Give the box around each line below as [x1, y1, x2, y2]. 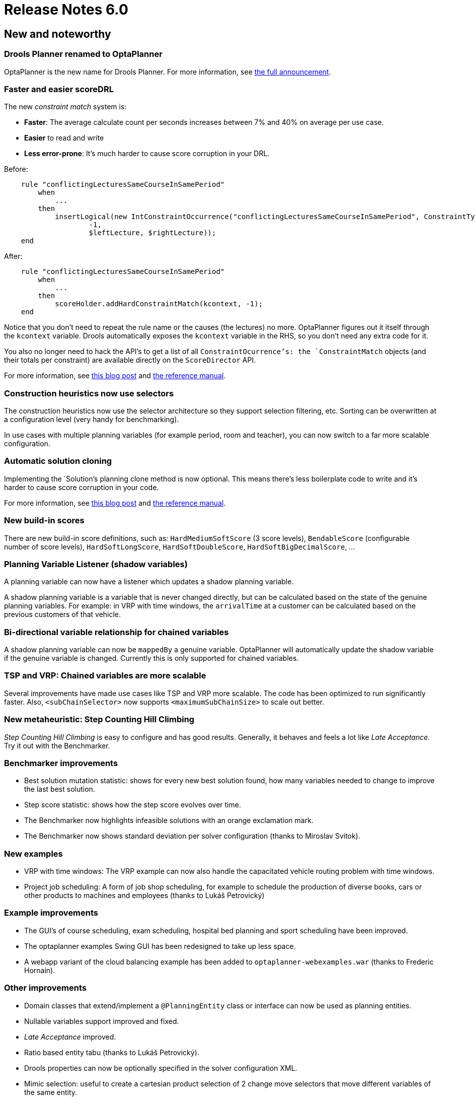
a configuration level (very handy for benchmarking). [4, 415, 179, 424]
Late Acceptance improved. [24, 1032, 116, 1041]
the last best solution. [24, 785, 95, 794]
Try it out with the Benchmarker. [4, 741, 110, 750]
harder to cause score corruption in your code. [4, 483, 159, 492]
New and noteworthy [4, 27, 111, 40]
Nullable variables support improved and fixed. [24, 1016, 179, 1025]
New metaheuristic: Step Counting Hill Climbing [4, 714, 195, 725]
